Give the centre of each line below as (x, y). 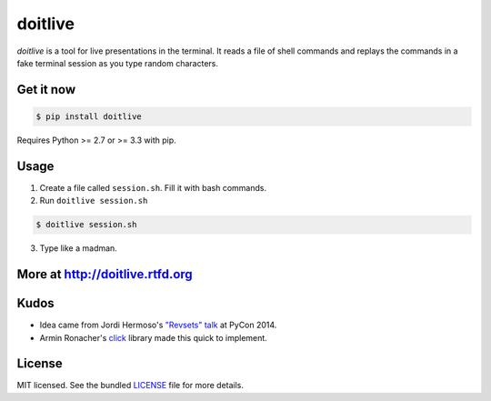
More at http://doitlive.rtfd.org (105, 274)
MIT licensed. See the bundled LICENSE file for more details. (130, 386)
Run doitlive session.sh (94, 201)
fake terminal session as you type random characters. (117, 63)
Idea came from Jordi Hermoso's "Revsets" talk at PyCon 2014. (158, 325)
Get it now (46, 90)
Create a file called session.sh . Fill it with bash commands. (153, 187)
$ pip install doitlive (89, 116)
